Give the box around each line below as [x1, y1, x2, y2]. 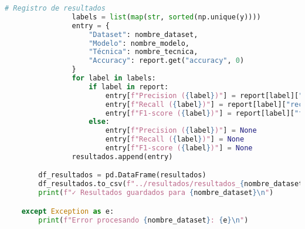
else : [89, 117, 110, 126]
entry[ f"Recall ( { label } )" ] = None [105, 135, 245, 144]
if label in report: [89, 82, 169, 91]
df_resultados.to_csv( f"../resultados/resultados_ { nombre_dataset [38, 180, 303, 188]
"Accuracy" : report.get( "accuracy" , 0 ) [89, 56, 245, 65]
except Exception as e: [21, 207, 114, 215]
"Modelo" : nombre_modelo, [89, 39, 190, 48]
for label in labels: [72, 74, 156, 82]
